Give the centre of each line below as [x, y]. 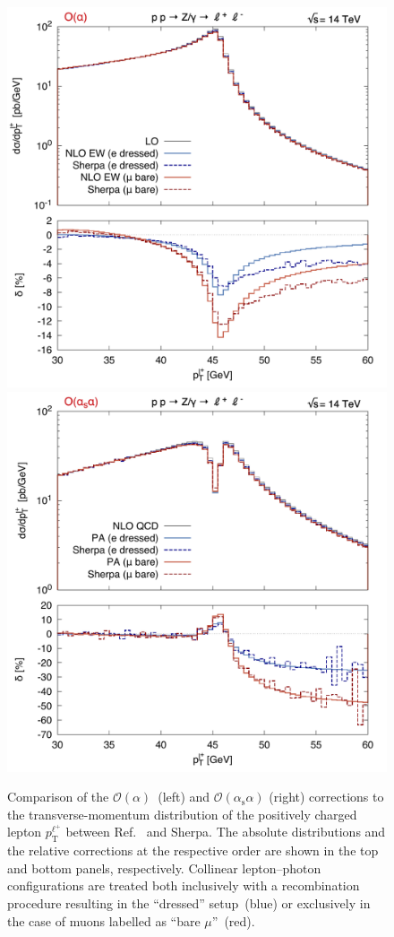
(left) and [184, 797]
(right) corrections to [326, 797]
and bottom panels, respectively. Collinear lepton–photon [164, 868]
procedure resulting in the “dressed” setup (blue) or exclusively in [189, 902]
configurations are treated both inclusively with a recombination [184, 885]
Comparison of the [58, 797]
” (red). [233, 920]
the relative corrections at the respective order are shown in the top [193, 850]
